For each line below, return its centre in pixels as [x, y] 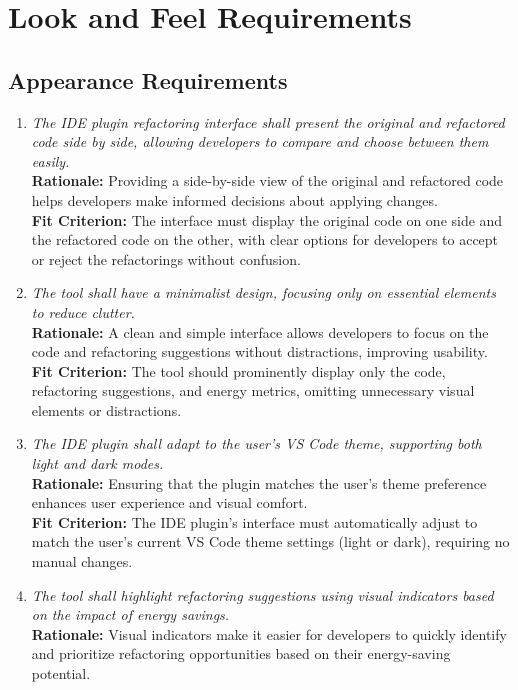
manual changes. [82, 561]
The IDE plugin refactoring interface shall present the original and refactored [268, 121]
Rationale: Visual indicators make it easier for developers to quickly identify [269, 633]
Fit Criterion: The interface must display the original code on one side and [267, 219]
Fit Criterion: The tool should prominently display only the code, [238, 370]
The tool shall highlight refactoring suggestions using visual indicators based [262, 594]
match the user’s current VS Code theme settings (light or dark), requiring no [270, 541]
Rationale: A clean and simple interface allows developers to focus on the [260, 331]
